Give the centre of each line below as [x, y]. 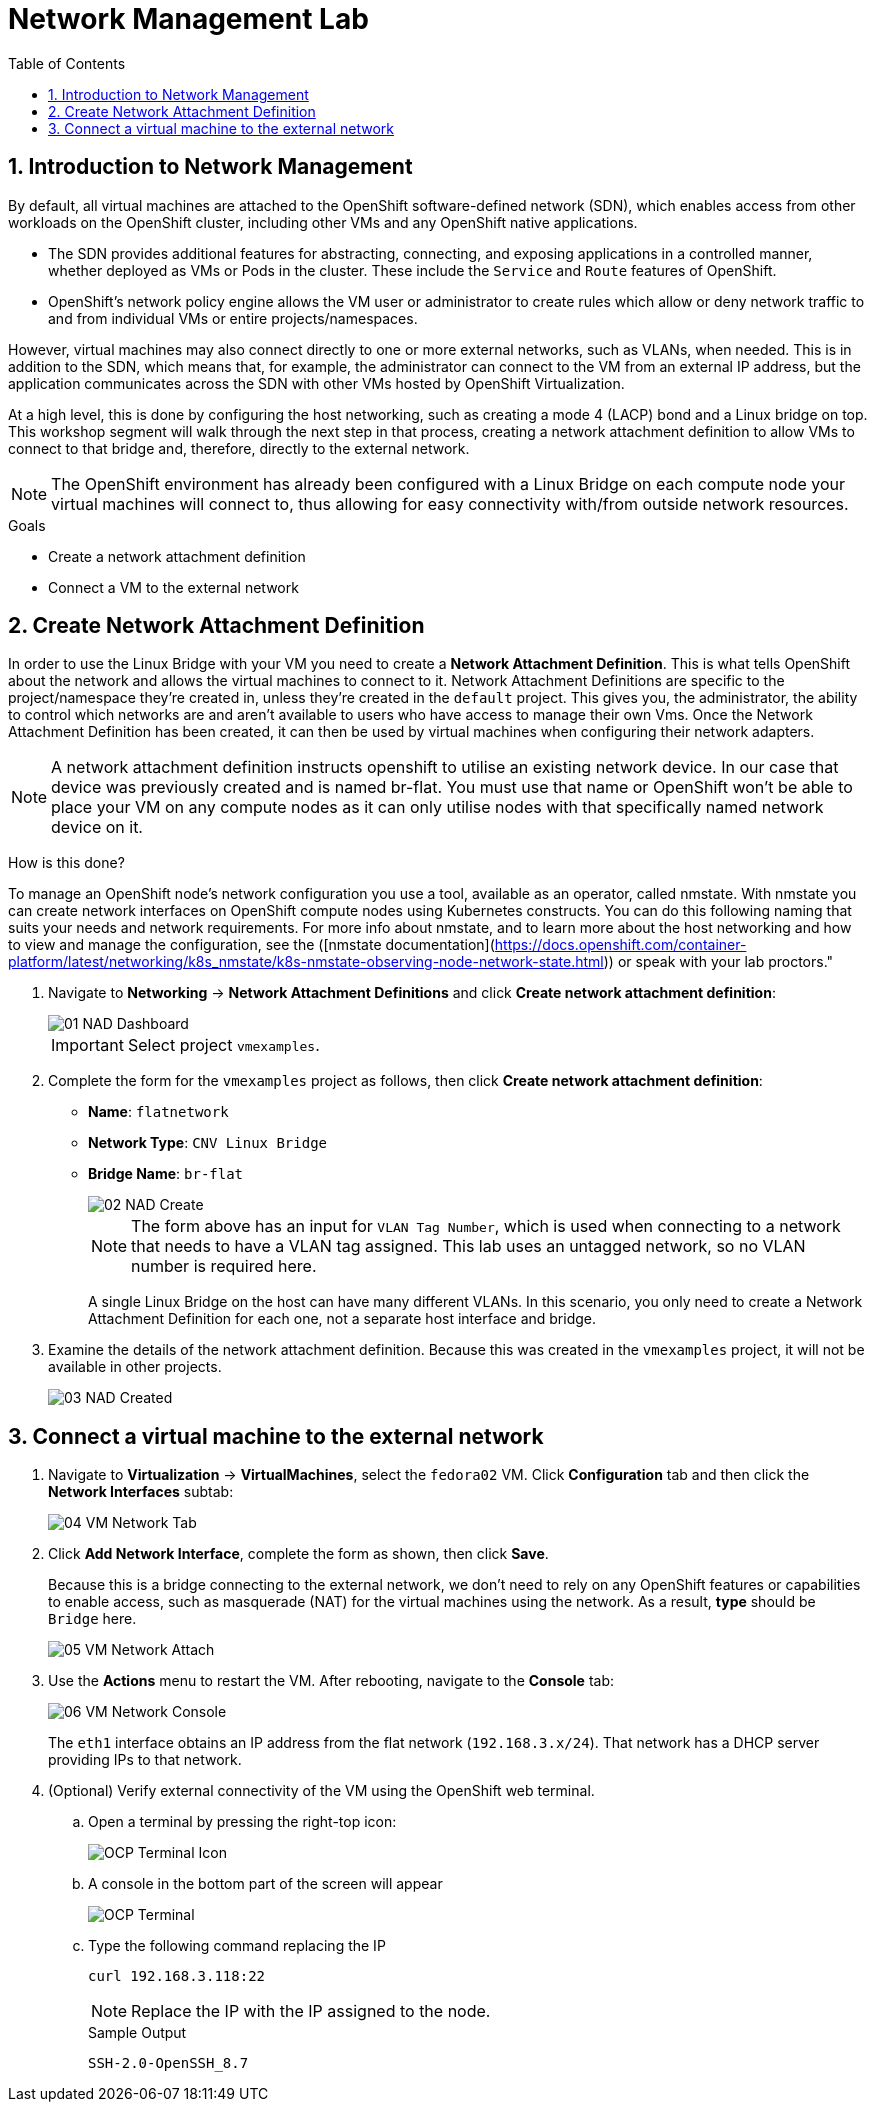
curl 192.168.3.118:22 [177, 1976]
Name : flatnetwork [158, 1112]
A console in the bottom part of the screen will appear [265, 1884]
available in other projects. [135, 1367]
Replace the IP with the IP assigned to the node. [311, 2011]
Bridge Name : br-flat [166, 1174]
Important [87, 1045]
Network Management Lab [188, 19]
